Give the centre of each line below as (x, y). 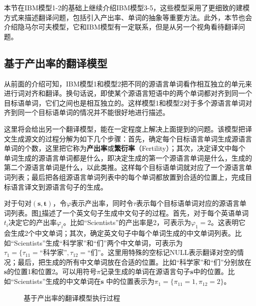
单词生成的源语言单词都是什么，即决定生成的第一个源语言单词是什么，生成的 (128, 157)
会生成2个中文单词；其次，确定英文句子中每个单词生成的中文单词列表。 (119, 233)
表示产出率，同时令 (102, 203)
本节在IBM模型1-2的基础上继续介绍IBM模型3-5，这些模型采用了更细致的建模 (127, 7)
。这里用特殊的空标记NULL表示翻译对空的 (169, 252)
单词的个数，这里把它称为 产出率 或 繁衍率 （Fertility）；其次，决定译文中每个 (125, 148)
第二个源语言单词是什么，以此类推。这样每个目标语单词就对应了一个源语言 (125, 167)
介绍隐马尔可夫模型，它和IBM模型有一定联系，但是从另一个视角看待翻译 (121, 27)
